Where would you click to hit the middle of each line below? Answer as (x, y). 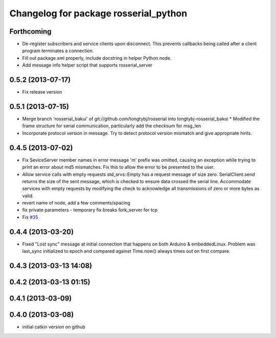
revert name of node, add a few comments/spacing (76, 203)
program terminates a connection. (58, 51)
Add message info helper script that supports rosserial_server (87, 65)
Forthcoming (30, 31)
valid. (28, 196)
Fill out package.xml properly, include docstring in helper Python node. (97, 58)
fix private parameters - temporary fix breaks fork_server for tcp (90, 210)
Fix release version (42, 92)
